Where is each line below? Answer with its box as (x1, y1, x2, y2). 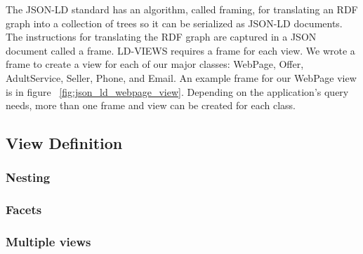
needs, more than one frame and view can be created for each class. (6, 98, 296, 113)
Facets (6, 201, 42, 218)
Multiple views (6, 233, 91, 251)
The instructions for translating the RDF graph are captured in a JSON (6, 29, 317, 44)
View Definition (6, 132, 123, 154)
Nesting (6, 169, 51, 186)
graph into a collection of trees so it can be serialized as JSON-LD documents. (6, 15, 343, 30)
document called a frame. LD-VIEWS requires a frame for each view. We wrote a (6, 43, 355, 57)
